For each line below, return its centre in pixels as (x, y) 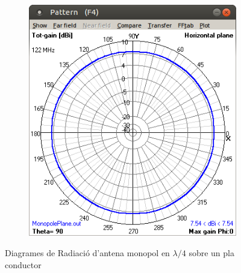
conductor (23, 264)
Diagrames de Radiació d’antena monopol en (87, 252)
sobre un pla (211, 252)
